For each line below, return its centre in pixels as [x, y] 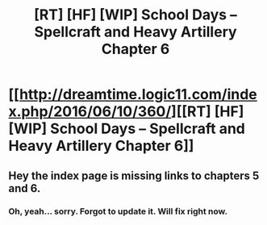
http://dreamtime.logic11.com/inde [138, 95]
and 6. [25, 188]
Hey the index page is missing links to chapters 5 [134, 175]
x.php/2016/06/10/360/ [90, 112]
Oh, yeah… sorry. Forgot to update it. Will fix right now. [118, 211]
